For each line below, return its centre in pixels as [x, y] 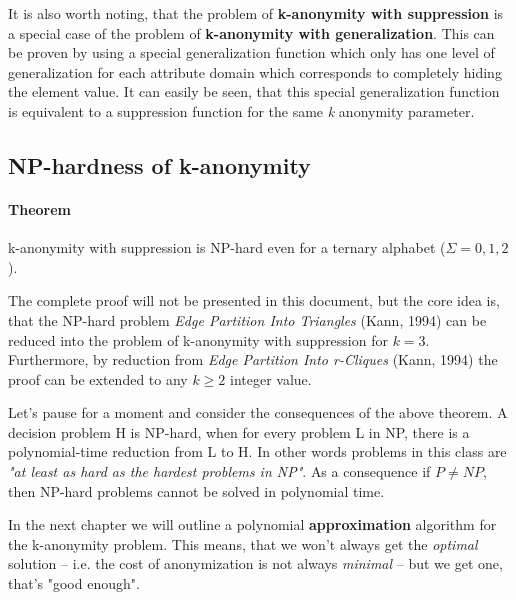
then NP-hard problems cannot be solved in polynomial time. [196, 490]
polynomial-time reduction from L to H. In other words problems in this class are [257, 451]
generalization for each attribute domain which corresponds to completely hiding [255, 71]
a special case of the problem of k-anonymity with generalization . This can [251, 32]
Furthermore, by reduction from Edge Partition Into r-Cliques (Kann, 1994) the [253, 359]
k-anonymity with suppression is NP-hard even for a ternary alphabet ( [227, 247]
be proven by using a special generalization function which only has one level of [251, 52]
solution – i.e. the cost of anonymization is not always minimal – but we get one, [255, 563]
